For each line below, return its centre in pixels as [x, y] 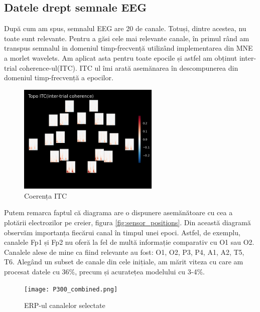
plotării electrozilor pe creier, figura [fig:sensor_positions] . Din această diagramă [127, 222]
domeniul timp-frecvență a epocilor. [59, 77]
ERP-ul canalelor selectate [65, 305]
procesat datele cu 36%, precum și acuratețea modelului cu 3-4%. [105, 272]
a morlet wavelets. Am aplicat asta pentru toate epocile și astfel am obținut [121, 57]
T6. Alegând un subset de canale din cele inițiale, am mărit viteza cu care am [124, 262]
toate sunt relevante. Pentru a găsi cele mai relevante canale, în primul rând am [127, 38]
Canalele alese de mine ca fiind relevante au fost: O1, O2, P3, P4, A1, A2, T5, [124, 252]
